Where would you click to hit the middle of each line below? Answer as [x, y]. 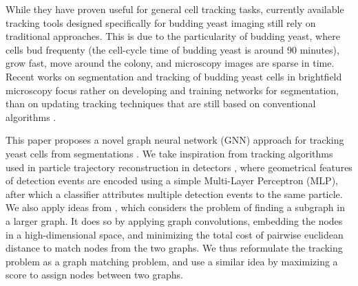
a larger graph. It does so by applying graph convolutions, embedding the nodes [174, 220]
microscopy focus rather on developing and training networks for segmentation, [172, 90]
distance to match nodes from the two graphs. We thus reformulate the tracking [174, 248]
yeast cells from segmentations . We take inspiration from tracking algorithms [169, 153]
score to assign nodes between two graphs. [94, 275]
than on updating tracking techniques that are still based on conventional [161, 103]
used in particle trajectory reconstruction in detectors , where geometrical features [179, 167]
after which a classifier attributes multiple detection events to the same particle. [174, 194]
